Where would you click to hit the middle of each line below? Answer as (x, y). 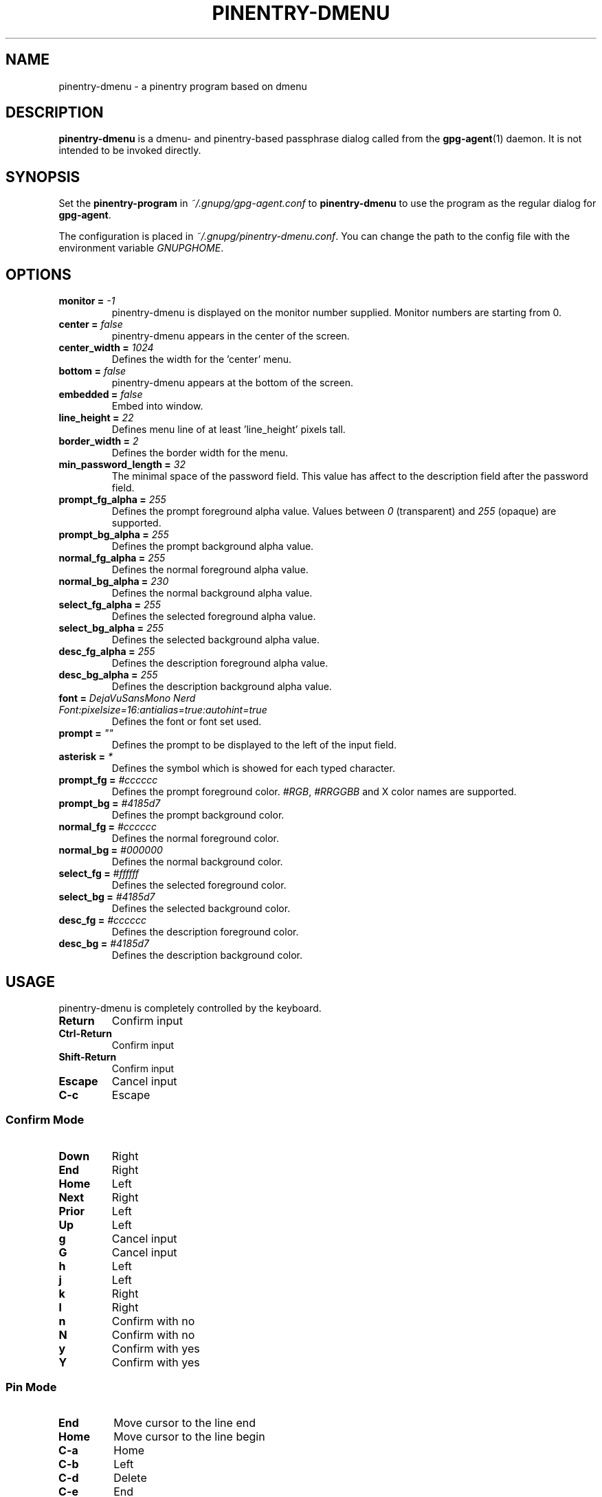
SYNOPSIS (43, 177)
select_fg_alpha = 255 (110, 605)
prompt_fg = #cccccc (108, 780)
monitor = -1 (87, 301)
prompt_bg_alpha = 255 (114, 535)
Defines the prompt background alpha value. (213, 546)
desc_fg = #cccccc (103, 920)
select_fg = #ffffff (99, 874)
